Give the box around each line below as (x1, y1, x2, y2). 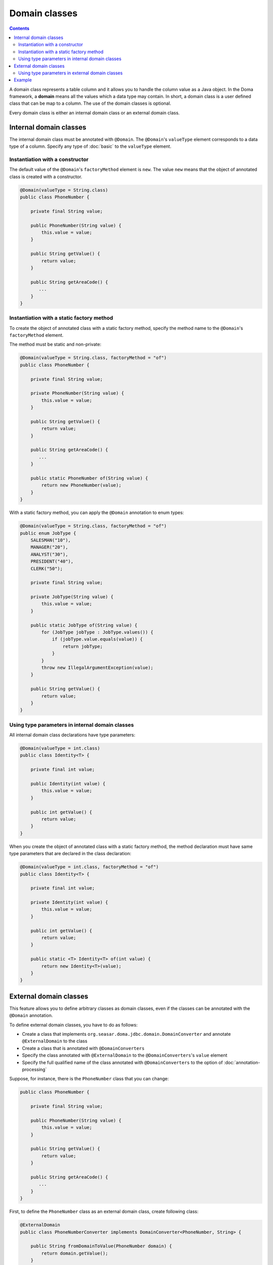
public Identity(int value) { (30, 781, 106, 787)
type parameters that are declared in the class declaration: (9, 851, 131, 857)
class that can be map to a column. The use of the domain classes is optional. (9, 100, 171, 106)
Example (14, 77, 32, 83)
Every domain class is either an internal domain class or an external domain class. (9, 109, 180, 116)
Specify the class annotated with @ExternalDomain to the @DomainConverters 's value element (22, 1052, 227, 1059)
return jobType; (62, 643, 103, 649)
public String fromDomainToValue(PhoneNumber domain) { (30, 1243, 172, 1249)
